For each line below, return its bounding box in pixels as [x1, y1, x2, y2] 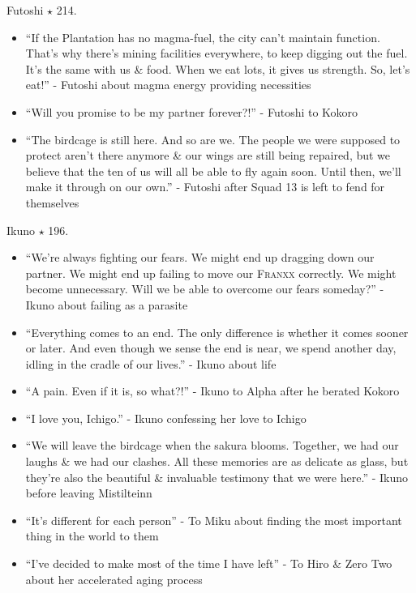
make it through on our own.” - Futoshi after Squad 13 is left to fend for [25, 178, 385, 195]
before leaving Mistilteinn [25, 484, 152, 501]
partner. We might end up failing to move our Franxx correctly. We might [25, 264, 397, 281]
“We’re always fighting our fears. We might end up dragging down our [25, 249, 375, 266]
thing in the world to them [25, 527, 159, 544]
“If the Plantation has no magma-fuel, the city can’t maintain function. [25, 28, 380, 45]
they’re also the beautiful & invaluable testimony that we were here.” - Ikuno [25, 468, 408, 485]
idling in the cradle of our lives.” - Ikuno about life [25, 355, 277, 372]
